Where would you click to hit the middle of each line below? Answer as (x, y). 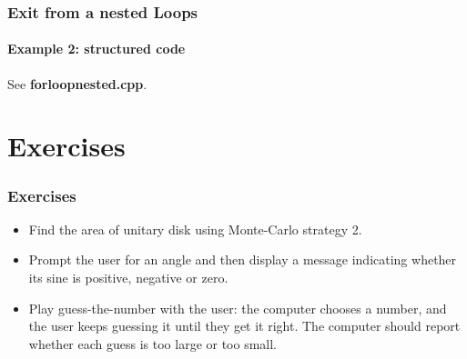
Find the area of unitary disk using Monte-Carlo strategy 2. (195, 229)
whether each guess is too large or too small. (153, 343)
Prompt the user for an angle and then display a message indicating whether (243, 259)
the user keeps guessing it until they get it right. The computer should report (244, 326)
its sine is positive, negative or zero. (128, 278)
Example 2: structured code (96, 49)
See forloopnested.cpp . (77, 83)
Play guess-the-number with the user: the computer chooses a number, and (238, 308)
